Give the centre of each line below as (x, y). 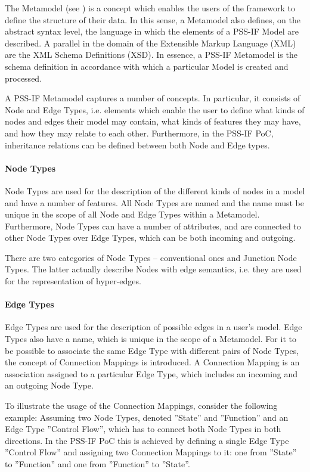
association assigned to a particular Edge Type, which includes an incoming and (151, 373)
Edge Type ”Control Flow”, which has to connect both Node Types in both (143, 429)
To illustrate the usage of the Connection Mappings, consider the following (141, 406)
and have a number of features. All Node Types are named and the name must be (154, 202)
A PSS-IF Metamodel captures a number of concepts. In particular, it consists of (153, 98)
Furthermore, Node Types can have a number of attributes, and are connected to (153, 226)
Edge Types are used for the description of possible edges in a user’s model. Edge (154, 327)
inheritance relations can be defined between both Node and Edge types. (137, 145)
